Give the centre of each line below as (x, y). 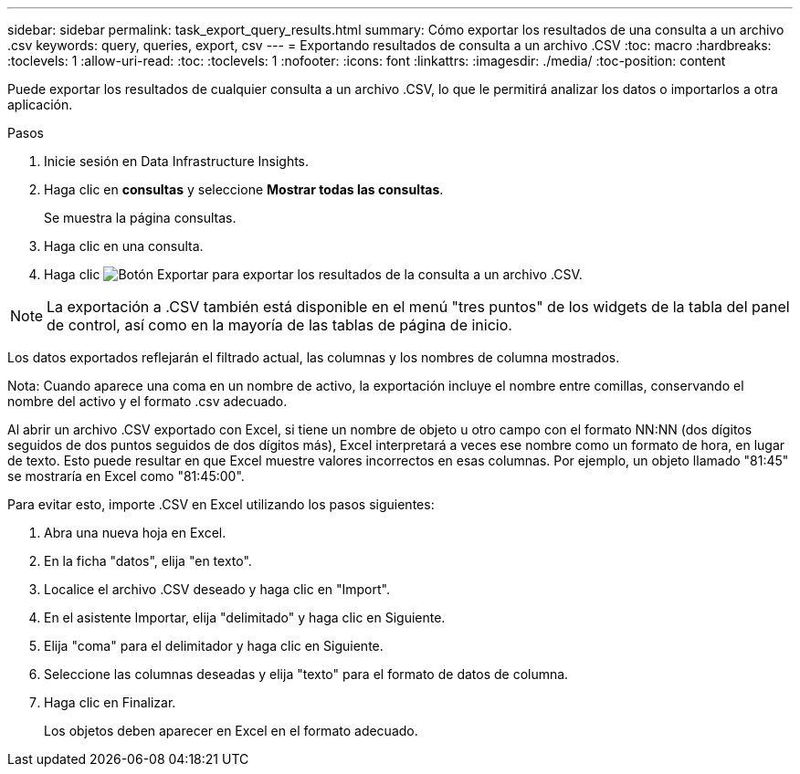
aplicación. (40, 105)
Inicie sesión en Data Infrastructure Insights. (177, 161)
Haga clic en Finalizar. (110, 702)
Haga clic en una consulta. (124, 246)
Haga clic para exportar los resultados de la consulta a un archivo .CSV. (313, 274)
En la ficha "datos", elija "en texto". (148, 561)
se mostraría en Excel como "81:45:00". (126, 476)
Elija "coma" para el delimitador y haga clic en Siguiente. (214, 646)
